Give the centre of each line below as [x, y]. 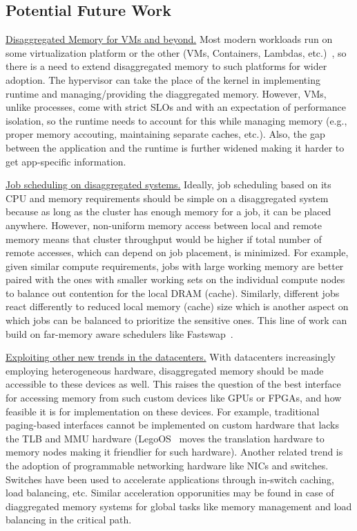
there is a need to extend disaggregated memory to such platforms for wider [166, 66]
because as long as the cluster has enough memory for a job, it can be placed [168, 211]
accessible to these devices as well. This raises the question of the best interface [173, 384]
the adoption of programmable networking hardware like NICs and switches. [167, 466]
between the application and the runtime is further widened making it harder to [175, 147]
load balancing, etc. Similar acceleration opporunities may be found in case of [170, 493]
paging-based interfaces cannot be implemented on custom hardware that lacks [173, 425]
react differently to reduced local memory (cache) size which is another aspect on [177, 306]
